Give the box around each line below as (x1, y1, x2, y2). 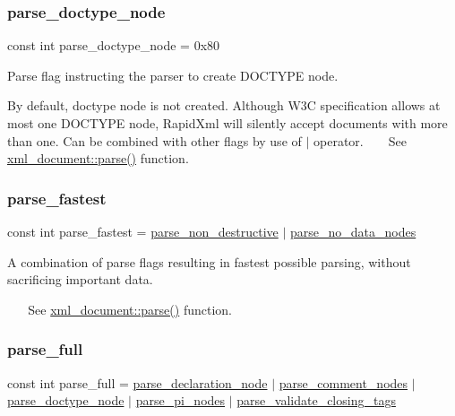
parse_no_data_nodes (290, 222, 416, 240)
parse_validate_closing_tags (236, 391, 396, 410)
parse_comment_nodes (279, 373, 408, 392)
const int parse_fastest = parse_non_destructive (7, 222, 279, 240)
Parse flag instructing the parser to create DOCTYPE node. (7, 65, 339, 84)
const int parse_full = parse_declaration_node (7, 373, 268, 392)
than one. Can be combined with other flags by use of (7, 131, 302, 150)
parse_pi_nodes (135, 391, 226, 410)
